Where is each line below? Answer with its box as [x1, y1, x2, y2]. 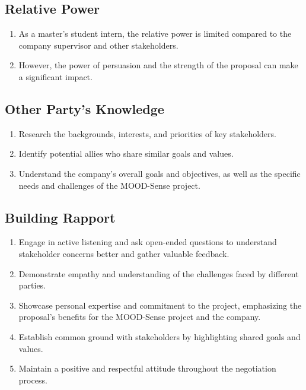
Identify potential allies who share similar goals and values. [18, 147, 234, 160]
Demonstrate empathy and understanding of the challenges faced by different [18, 267, 299, 280]
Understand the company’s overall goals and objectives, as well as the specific [18, 167, 301, 179]
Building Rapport [5, 208, 116, 226]
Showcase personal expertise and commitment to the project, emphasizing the [18, 299, 302, 311]
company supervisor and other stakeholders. [18, 39, 179, 51]
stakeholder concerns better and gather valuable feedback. [18, 247, 230, 259]
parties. [18, 279, 46, 291]
